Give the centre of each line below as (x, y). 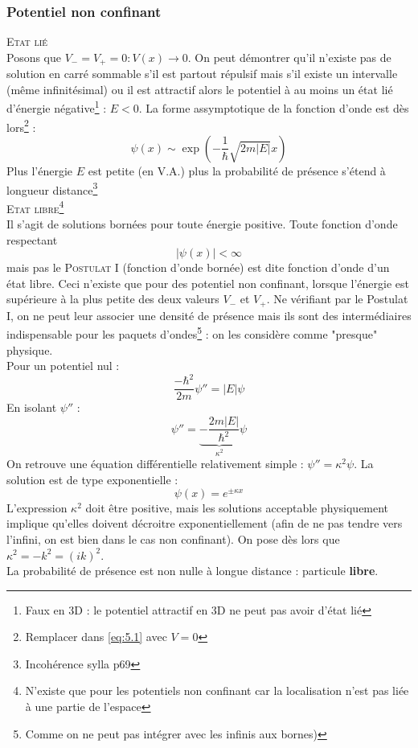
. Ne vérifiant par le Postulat (337, 299)
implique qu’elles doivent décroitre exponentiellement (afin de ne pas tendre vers (205, 523)
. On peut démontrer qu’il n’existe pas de (289, 57)
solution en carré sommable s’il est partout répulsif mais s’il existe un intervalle (202, 74)
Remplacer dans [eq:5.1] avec (96, 637)
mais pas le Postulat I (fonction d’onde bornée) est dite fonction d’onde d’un (198, 267)
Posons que (34, 57)
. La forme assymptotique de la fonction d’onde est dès (274, 108)
